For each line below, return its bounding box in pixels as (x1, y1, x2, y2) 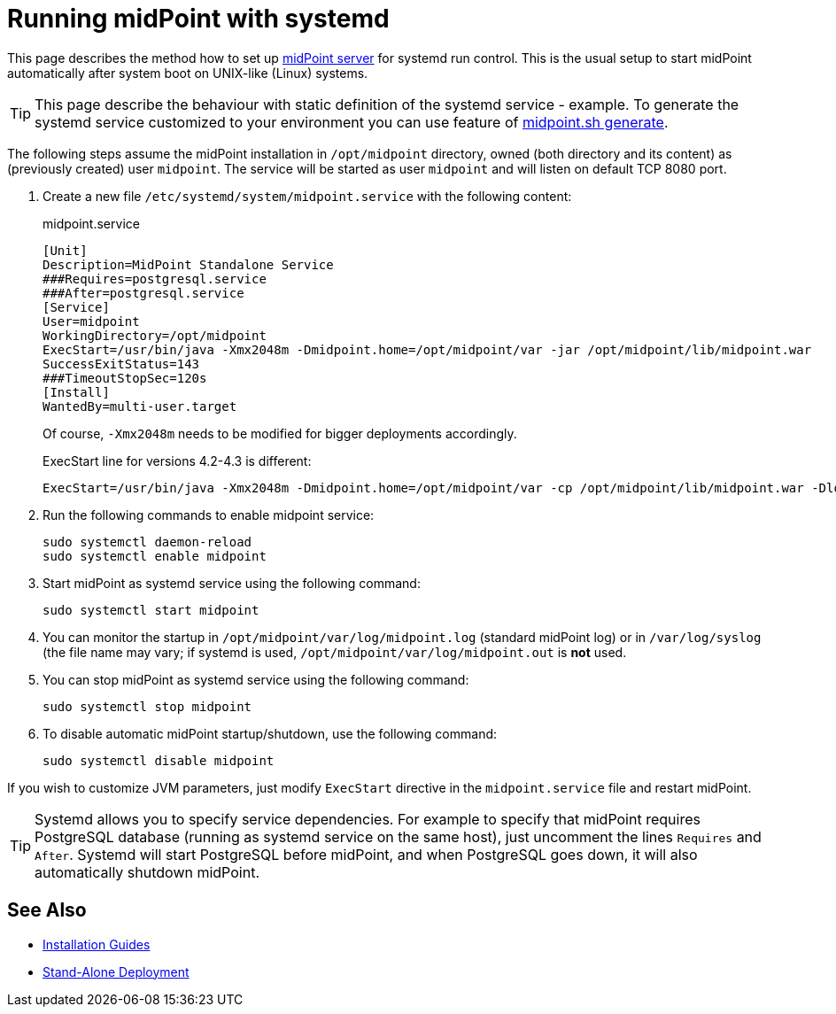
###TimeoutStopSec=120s (43, 370, 207, 385)
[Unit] (43, 243, 88, 258)
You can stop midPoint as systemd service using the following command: (43, 671, 469, 687)
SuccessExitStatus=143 (43, 356, 200, 371)
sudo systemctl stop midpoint (43, 699, 252, 714)
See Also (7, 899, 87, 922)
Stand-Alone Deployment (43, 964, 190, 979)
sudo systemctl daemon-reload (43, 534, 252, 549)
